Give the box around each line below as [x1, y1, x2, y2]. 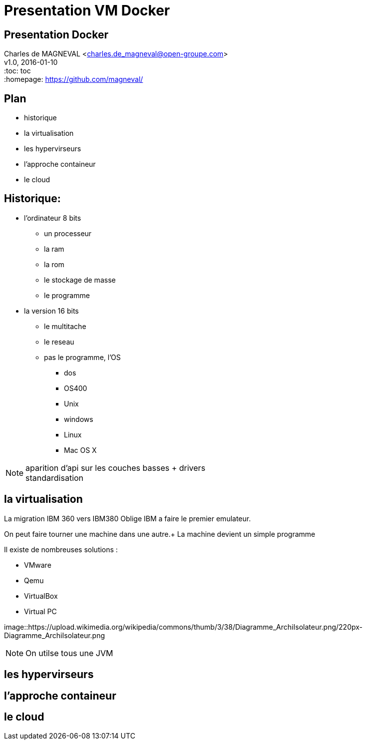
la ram [44, 244, 64, 253]
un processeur [44, 229, 92, 238]
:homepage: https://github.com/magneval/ [4, 75, 143, 84]
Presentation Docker [4, 28, 108, 41]
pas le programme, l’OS [44, 353, 121, 362]
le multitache [44, 322, 86, 331]
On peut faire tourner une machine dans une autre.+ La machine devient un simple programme [4, 529, 316, 538]
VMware [24, 560, 51, 569]
